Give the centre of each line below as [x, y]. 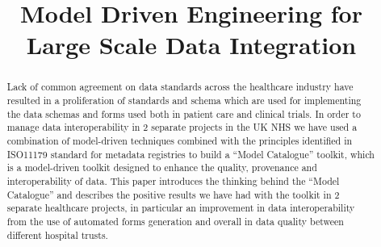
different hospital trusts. [57, 234]
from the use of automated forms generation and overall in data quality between [175, 221]
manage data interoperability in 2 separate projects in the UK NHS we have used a [182, 127]
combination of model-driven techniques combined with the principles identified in [180, 140]
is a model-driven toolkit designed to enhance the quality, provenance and [162, 167]
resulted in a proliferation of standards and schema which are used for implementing [184, 100]
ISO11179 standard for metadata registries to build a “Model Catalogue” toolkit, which [190, 154]
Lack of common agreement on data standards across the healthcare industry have [180, 87]
